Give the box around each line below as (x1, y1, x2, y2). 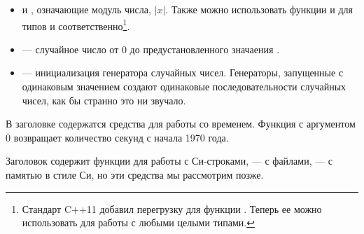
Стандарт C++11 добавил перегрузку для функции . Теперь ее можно (22, 201, 322, 216)
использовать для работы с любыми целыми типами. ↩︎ (22, 215, 255, 230)
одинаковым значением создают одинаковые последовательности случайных (22, 79, 346, 94)
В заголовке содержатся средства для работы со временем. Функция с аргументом (6, 116, 356, 131)
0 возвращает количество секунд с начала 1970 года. (6, 130, 229, 144)
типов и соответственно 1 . (22, 16, 130, 33)
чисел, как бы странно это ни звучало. (22, 92, 186, 107)
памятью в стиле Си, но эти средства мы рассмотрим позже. (6, 167, 264, 181)
